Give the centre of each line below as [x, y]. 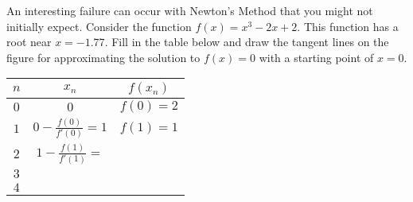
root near [29, 42]
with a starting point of [316, 57]
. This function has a [348, 26]
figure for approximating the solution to [103, 57]
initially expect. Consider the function [99, 26]
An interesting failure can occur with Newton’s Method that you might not [190, 10]
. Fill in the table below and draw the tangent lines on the [247, 42]
